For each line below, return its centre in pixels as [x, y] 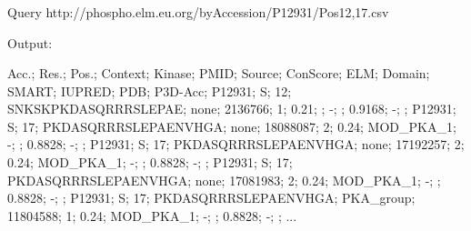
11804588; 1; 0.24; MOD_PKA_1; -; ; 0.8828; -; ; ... [152, 215]
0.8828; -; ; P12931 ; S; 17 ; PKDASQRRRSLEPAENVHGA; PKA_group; [211, 198]
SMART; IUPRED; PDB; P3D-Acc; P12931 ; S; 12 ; [150, 90]
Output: [30, 42]
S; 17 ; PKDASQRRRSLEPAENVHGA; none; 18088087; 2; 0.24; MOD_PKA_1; [232, 126]
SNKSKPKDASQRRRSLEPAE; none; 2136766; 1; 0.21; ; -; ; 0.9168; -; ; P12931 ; [232, 109]
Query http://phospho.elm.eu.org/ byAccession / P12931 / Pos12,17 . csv [198, 11]
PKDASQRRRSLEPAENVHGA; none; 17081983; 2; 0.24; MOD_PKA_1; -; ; [224, 180]
